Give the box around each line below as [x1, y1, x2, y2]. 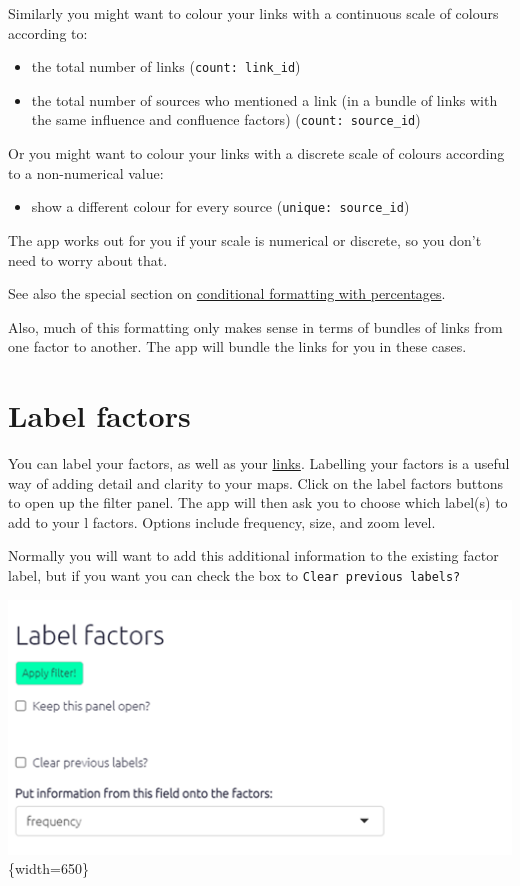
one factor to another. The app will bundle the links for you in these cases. [8, 336, 467, 357]
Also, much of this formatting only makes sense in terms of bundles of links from [8, 316, 503, 337]
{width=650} [8, 858, 89, 879]
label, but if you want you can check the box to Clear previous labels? [8, 565, 461, 585]
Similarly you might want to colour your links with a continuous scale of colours [8, 3, 499, 23]
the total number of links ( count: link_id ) [31, 56, 301, 77]
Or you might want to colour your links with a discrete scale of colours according [8, 143, 505, 164]
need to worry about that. [8, 249, 168, 270]
